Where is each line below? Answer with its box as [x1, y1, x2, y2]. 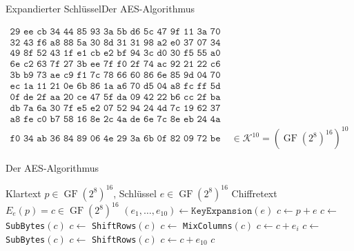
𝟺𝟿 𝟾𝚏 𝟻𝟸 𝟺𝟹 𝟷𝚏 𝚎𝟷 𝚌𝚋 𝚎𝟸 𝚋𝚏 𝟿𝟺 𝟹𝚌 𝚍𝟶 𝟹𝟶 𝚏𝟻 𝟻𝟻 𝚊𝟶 [10, 48, 221, 58]
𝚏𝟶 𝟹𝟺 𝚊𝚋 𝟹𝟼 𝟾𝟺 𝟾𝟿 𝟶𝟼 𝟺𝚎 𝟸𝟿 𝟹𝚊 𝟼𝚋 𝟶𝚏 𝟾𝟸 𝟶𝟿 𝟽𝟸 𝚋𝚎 [10, 134, 221, 144]
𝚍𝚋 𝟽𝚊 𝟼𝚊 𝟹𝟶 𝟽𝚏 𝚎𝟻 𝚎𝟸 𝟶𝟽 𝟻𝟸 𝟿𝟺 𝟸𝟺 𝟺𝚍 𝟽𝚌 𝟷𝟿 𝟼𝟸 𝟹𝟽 [10, 103, 221, 113]
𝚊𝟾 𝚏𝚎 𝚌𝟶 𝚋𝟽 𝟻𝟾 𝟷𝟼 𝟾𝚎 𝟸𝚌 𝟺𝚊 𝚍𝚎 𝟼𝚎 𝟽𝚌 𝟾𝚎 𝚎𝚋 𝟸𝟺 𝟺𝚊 [10, 114, 221, 124]
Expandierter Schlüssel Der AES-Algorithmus [6, 1, 195, 15]
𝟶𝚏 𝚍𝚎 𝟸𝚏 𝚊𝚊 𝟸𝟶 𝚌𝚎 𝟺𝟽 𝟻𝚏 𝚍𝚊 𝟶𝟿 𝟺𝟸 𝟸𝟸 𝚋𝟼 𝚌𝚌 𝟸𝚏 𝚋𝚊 [10, 92, 221, 102]
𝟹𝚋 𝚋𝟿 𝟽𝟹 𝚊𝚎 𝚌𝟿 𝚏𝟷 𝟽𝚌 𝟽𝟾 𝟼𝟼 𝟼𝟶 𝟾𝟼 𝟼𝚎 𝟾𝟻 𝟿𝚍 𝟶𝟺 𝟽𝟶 [10, 70, 221, 80]
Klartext [6, 185, 41, 200]
